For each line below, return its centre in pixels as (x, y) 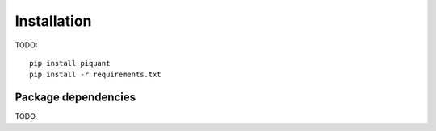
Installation (53, 21)
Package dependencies (75, 98)
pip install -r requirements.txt (95, 75)
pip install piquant (70, 63)
